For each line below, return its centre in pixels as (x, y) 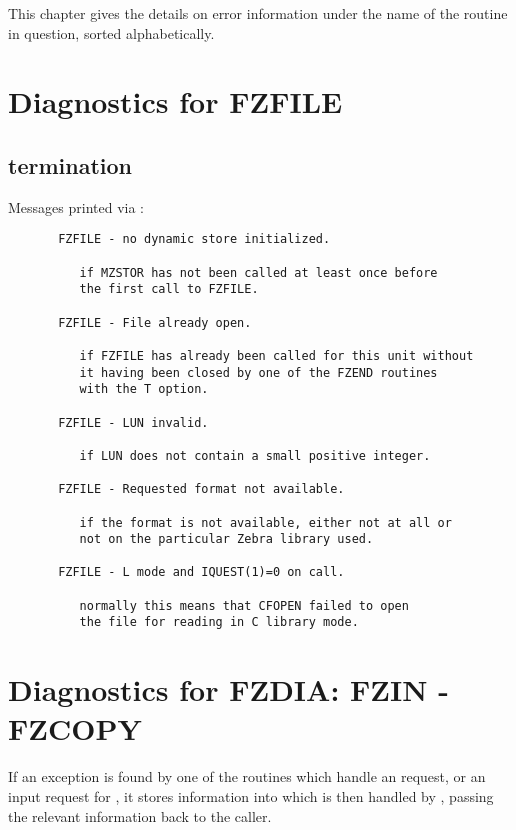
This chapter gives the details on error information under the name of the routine (258, 13)
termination (70, 164)
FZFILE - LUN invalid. (133, 422)
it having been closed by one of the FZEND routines (258, 372)
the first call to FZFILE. (169, 289)
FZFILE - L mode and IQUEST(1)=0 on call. (201, 572)
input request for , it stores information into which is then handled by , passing (251, 796)
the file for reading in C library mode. (219, 622)
